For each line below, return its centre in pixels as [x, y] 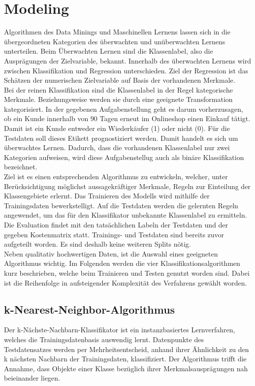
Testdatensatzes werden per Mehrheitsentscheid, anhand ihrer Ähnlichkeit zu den [127, 349]
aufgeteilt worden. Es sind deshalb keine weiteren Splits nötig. [97, 244]
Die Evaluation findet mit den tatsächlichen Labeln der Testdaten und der [116, 225]
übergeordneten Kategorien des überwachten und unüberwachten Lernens [115, 41]
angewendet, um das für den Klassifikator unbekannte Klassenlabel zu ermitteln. [126, 215]
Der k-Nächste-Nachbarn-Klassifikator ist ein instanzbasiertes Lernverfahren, [120, 330]
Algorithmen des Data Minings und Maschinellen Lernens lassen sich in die [117, 32]
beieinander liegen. [32, 378]
